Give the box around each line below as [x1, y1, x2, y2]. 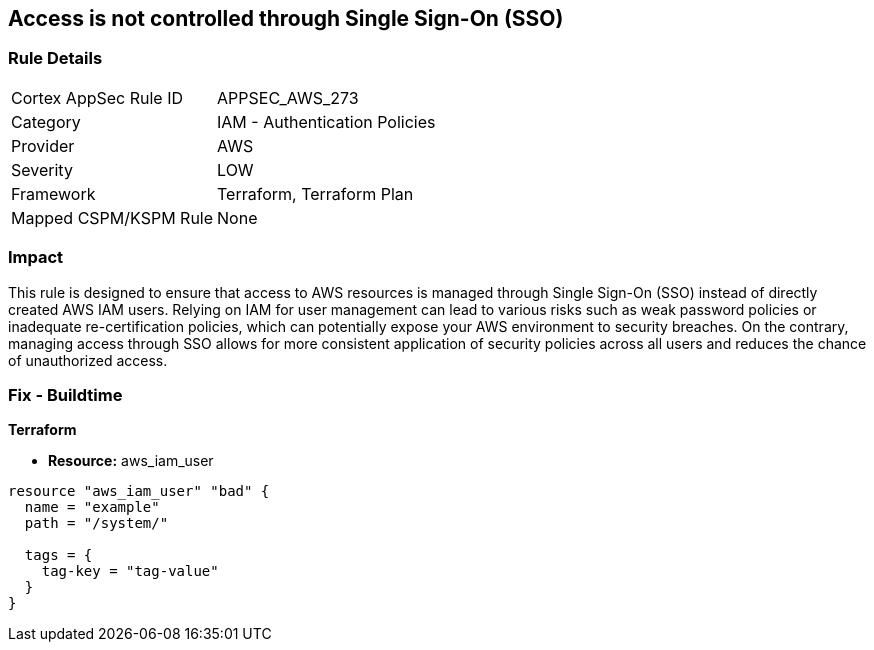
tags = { [24, 547, 93, 564]
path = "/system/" [24, 515, 169, 532]
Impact [8, 247, 64, 268]
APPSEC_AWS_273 [217, 87, 359, 108]
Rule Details [8, 48, 103, 69]
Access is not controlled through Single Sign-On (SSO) [8, 6, 564, 31]
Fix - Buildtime [8, 384, 123, 405]
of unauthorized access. [8, 351, 168, 369]
